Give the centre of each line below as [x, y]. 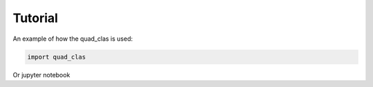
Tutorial [36, 18]
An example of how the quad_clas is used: [73, 39]
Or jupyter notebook [41, 75]
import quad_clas [57, 57]
